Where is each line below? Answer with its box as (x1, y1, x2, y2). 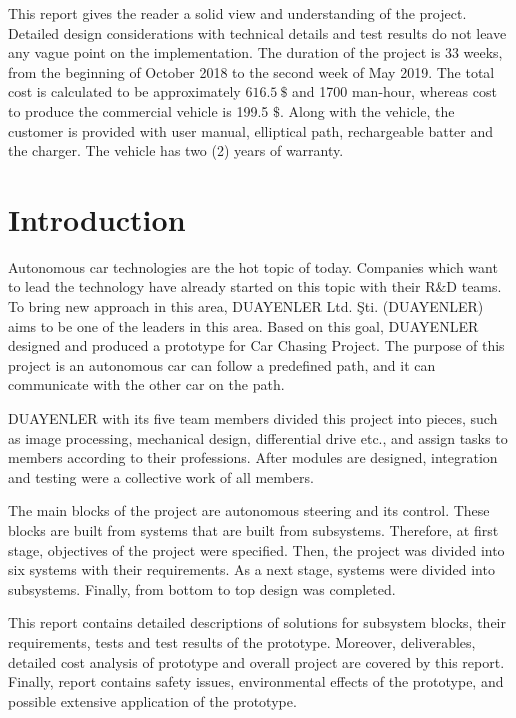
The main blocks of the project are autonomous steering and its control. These (8, 500, 490, 521)
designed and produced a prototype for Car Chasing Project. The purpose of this (8, 335, 505, 356)
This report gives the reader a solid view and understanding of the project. (8, 3, 467, 23)
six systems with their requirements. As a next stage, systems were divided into (8, 559, 495, 580)
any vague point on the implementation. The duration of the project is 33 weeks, (8, 42, 503, 63)
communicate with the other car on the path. (8, 374, 285, 395)
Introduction (8, 198, 186, 239)
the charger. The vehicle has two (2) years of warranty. (8, 140, 344, 161)
